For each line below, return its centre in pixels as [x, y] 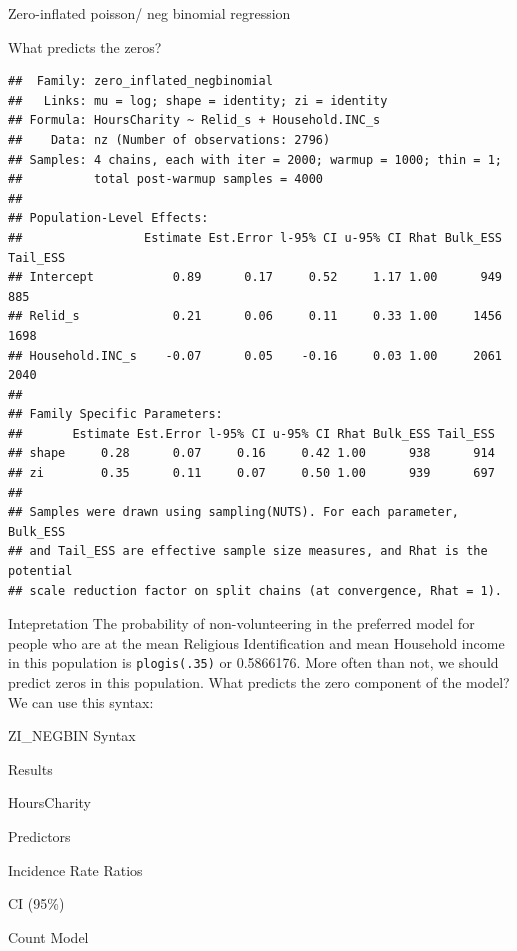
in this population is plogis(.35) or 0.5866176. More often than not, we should [253, 662]
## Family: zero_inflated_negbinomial [140, 81]
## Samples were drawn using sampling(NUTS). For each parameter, [234, 512]
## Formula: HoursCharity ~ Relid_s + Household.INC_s [194, 120]
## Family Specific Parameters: [115, 414]
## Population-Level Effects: [108, 218]
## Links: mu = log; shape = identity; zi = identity [198, 100]
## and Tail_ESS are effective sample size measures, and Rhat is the [248, 551]
